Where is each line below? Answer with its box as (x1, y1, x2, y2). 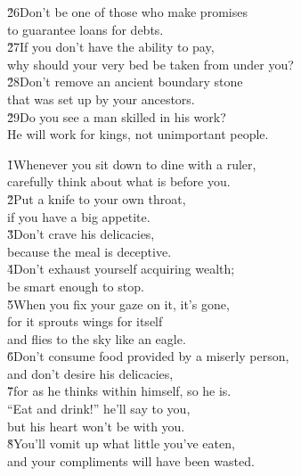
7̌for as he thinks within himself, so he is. (7, 382, 232, 400)
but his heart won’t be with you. (7, 416, 185, 435)
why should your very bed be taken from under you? (7, 54, 294, 73)
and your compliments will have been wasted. (7, 451, 255, 470)
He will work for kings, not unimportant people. (7, 125, 269, 144)
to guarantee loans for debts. (7, 20, 164, 38)
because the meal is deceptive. (7, 242, 172, 260)
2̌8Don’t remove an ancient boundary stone (7, 72, 243, 91)
